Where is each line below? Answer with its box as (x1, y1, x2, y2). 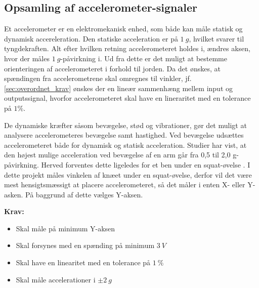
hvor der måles (4, 53, 50, 63)
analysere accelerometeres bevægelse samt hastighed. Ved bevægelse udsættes (4, 130, 244, 140)
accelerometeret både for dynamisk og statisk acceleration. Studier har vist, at (4, 139, 247, 150)
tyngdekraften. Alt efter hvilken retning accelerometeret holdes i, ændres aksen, (4, 43, 250, 54)
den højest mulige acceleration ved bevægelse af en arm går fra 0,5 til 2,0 (4, 149, 231, 160)
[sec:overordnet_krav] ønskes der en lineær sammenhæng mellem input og (4, 83, 233, 93)
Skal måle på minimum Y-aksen (16, 223, 115, 233)
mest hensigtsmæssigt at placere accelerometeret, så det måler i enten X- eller (4, 179, 245, 190)
